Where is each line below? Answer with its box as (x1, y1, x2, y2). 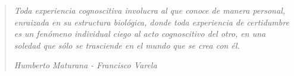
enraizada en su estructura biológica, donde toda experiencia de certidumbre (14, 15, 289, 28)
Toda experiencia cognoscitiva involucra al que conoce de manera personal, (14, 4, 286, 16)
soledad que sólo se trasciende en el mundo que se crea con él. (14, 39, 240, 51)
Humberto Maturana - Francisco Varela (14, 59, 157, 71)
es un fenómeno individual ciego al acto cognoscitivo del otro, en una (14, 27, 266, 40)
